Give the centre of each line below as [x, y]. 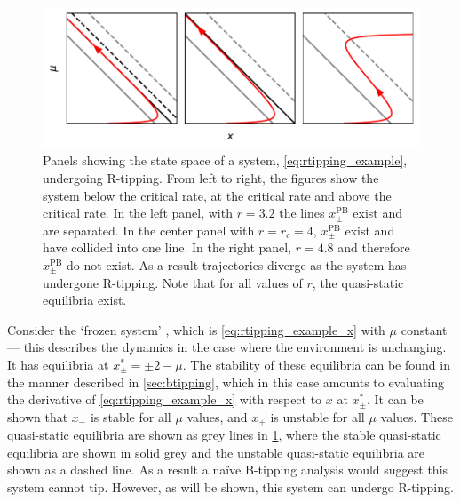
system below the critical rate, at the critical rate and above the [217, 195]
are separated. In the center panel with [149, 230]
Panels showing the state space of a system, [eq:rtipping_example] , [225, 160]
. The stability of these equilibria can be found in [316, 364]
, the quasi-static [358, 282]
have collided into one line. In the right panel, [167, 247]
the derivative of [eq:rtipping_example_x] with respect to [165, 399]
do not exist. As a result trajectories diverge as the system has [237, 265]
